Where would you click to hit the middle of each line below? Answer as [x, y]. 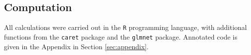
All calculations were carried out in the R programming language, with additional [125, 27]
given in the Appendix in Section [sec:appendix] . [76, 46]
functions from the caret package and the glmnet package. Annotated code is [121, 36]
